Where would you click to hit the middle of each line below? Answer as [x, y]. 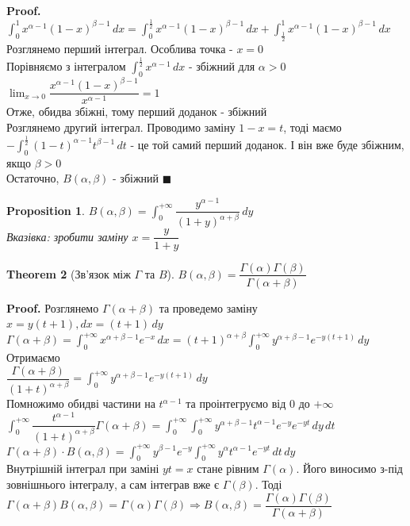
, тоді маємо [312, 127]
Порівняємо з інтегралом [66, 66]
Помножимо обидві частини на [81, 403]
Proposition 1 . [46, 210]
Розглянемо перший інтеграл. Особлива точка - [120, 49]
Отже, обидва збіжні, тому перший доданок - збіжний [137, 111]
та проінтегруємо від [236, 403]
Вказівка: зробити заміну [67, 236]
